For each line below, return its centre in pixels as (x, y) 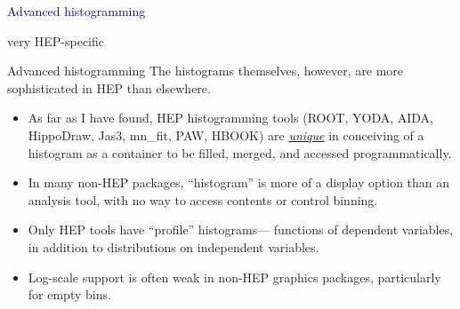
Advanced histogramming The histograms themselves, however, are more (206, 71)
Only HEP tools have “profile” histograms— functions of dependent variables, (241, 230)
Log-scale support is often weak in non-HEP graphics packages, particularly (234, 277)
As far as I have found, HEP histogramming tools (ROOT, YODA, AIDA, (230, 118)
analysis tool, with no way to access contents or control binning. (203, 199)
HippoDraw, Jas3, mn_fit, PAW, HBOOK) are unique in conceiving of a (226, 135)
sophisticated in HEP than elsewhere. (109, 87)
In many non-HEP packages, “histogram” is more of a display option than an (239, 182)
